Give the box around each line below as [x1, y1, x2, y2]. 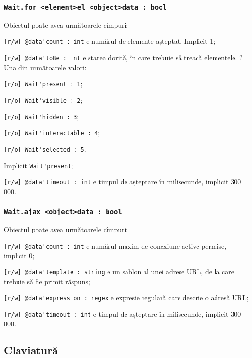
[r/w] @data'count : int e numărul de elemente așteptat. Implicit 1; [4, 36, 216, 46]
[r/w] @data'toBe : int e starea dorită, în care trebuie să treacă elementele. [4, 53, 237, 63]
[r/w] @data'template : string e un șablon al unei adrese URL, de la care [4, 267, 234, 277]
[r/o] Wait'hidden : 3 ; [4, 111, 79, 121]
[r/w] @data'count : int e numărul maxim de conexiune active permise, [4, 240, 227, 251]
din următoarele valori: [18, 62, 87, 72]
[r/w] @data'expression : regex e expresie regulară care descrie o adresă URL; [4, 292, 249, 303]
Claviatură [4, 342, 58, 357]
